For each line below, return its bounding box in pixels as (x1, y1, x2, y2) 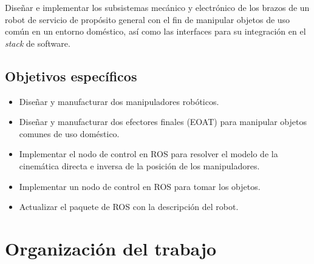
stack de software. (5, 36, 70, 49)
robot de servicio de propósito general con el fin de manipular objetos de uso (5, 13, 290, 25)
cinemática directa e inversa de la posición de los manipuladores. (19, 159, 260, 172)
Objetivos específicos (5, 66, 137, 85)
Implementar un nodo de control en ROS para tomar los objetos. (19, 180, 261, 192)
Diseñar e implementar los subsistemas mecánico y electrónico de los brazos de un (5, 1, 310, 13)
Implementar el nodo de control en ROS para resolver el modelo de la (19, 147, 278, 160)
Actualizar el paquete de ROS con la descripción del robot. (19, 200, 239, 213)
